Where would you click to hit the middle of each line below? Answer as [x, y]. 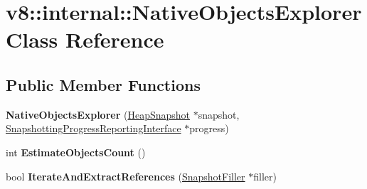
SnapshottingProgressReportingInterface [94, 128]
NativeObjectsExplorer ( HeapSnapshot [98, 114]
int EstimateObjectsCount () [76, 152]
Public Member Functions [103, 84]
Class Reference [85, 39]
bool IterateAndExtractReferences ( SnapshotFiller [126, 176]
